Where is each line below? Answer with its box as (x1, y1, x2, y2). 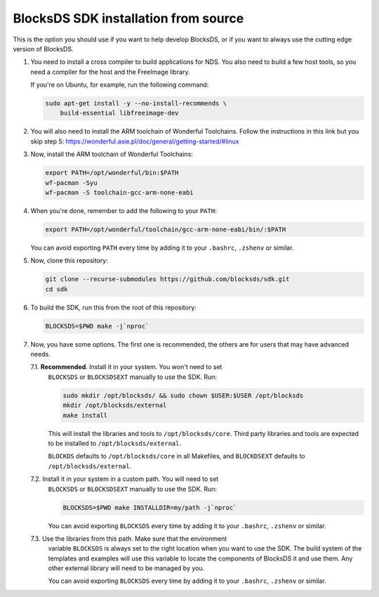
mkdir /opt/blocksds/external (62, 402, 167, 409)
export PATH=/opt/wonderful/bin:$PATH (45, 169, 179, 177)
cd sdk (45, 285, 68, 293)
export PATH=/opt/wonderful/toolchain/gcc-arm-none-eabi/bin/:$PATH (45, 225, 286, 233)
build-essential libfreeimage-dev (60, 109, 179, 117)
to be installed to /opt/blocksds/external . (48, 439, 182, 447)
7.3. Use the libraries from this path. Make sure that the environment (30, 534, 227, 543)
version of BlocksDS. (13, 44, 74, 53)
